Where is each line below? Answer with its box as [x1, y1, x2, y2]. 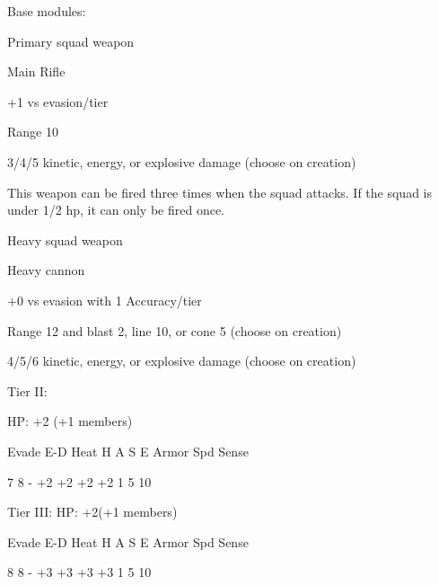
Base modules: [7, 2, 86, 20]
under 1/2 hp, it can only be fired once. [7, 200, 224, 219]
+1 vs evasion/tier [7, 92, 109, 111]
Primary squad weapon [7, 31, 135, 50]
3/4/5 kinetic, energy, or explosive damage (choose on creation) [7, 152, 356, 171]
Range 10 [7, 122, 58, 141]
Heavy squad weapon [7, 230, 123, 249]
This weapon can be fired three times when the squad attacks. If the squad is [7, 182, 433, 201]
